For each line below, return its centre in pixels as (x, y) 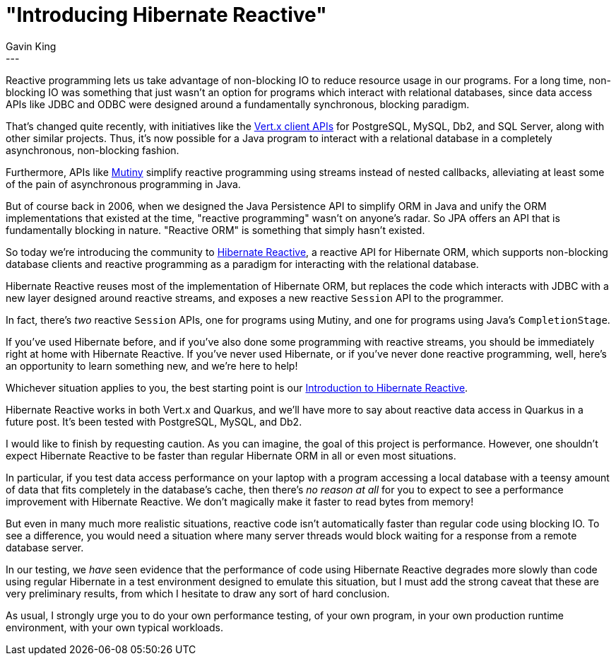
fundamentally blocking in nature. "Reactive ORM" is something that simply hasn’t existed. (215, 230)
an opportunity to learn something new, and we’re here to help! (152, 365)
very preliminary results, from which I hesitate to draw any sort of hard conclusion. (198, 593)
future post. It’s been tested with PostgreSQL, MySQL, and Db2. (154, 421)
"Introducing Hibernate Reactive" (166, 15)
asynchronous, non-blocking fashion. (93, 150)
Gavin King (31, 46)
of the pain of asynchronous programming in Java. (123, 184)
